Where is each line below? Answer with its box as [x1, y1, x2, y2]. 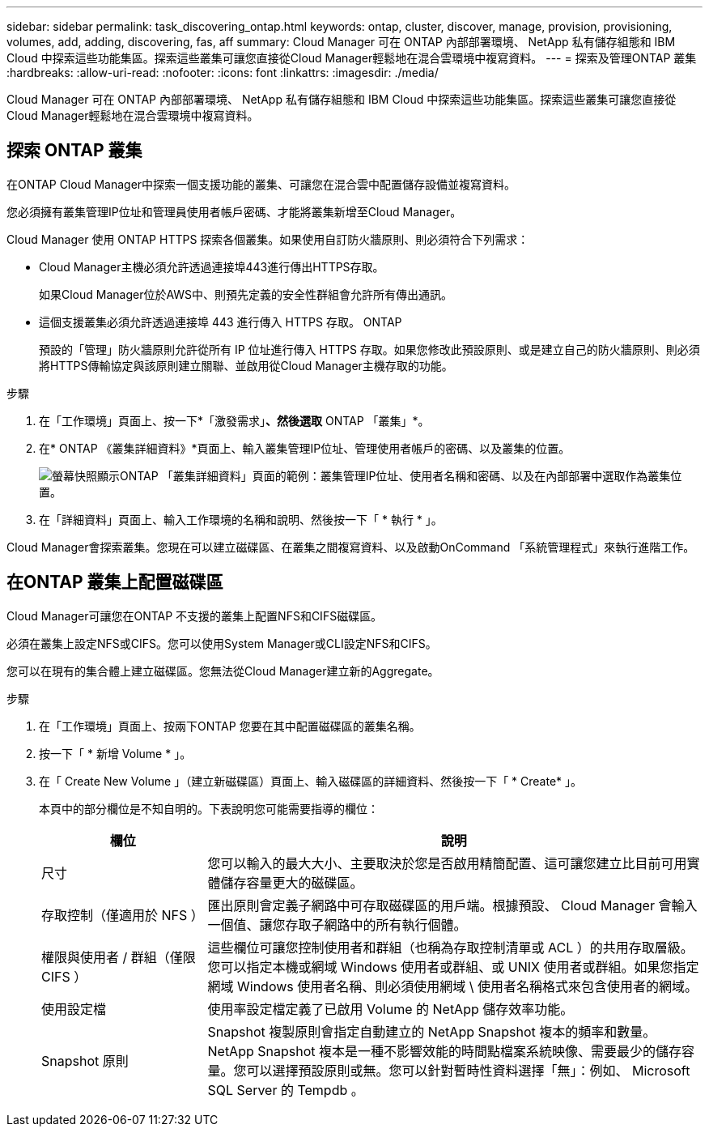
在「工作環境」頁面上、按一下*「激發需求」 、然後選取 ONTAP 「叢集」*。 [39, 413, 430, 428]
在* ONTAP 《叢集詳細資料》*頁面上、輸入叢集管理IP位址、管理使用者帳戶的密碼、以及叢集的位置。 [39, 441, 571, 455]
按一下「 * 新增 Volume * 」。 [39, 746, 192, 760]
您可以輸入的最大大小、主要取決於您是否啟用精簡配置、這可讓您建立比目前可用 [207, 854, 687, 871]
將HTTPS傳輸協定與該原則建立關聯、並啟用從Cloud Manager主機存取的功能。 [39, 358, 453, 373]
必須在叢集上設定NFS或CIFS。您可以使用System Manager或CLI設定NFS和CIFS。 [6, 636, 437, 650]
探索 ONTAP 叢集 [6, 140, 142, 161]
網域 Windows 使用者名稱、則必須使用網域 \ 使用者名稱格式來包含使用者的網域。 [207, 978, 698, 995]
